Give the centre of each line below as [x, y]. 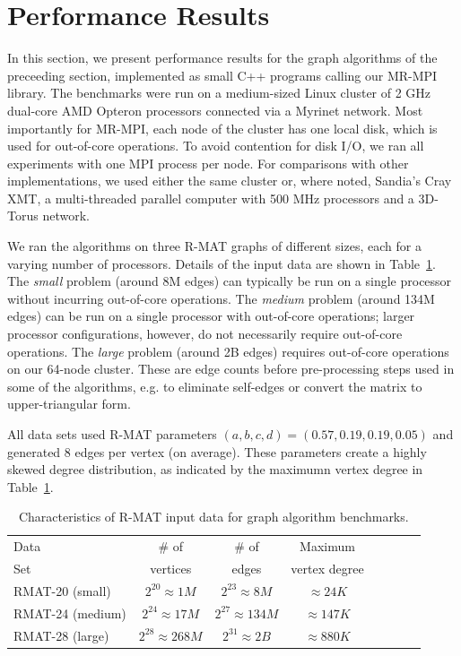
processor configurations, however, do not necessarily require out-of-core [205, 334]
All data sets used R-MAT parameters [112, 434]
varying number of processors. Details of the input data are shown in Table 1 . [222, 263]
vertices [171, 569]
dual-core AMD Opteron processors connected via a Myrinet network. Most [215, 110]
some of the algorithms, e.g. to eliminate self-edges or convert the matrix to [215, 386]
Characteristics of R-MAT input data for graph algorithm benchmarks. [213, 517]
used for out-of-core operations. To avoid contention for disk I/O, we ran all [216, 146]
